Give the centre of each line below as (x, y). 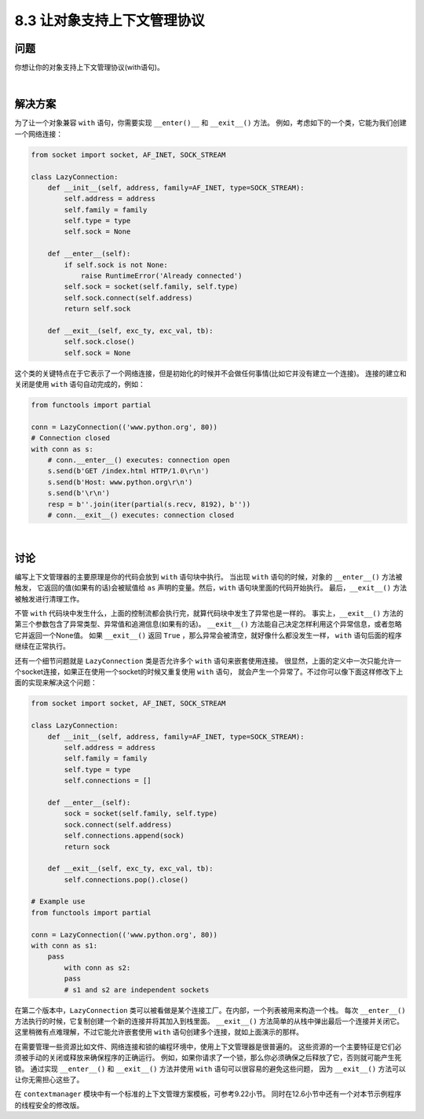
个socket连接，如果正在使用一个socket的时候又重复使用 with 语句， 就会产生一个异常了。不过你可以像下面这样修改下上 (209, 672)
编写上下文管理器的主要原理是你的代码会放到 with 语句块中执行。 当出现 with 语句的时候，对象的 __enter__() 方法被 (208, 576)
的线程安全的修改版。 (49, 1105)
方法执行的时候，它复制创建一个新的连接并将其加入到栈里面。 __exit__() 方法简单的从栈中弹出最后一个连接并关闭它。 (209, 1021)
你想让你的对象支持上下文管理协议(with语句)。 (89, 68)
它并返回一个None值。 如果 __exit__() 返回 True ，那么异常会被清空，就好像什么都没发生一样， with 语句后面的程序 (208, 635)
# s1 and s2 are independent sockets (137, 990)
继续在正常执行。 (42, 646)
